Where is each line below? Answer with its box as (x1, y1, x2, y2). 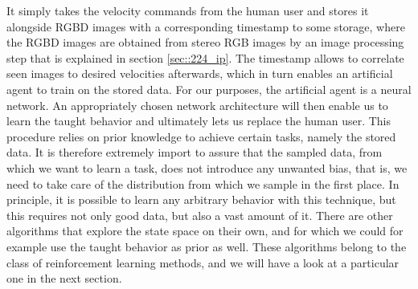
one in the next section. (6, 270, 122, 287)
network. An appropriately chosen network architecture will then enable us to (6, 96, 388, 113)
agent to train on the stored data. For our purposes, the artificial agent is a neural (6, 80, 412, 97)
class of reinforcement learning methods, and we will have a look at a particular (6, 254, 400, 271)
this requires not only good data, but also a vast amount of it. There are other (6, 206, 393, 223)
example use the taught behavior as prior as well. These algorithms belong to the (6, 238, 407, 254)
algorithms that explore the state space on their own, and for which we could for (6, 222, 404, 239)
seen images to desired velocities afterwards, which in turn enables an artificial (6, 65, 393, 82)
